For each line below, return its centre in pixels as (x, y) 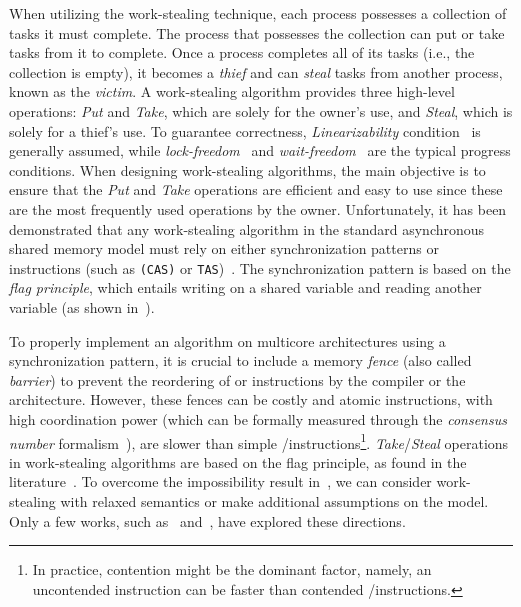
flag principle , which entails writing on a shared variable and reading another (245, 287)
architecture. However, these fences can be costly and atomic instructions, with (251, 399)
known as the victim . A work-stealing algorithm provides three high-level (232, 91)
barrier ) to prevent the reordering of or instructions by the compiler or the (237, 379)
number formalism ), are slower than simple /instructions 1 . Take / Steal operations (259, 441)
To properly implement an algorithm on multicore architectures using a (227, 340)
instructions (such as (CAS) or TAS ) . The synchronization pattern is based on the (260, 267)
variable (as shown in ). (82, 306)
